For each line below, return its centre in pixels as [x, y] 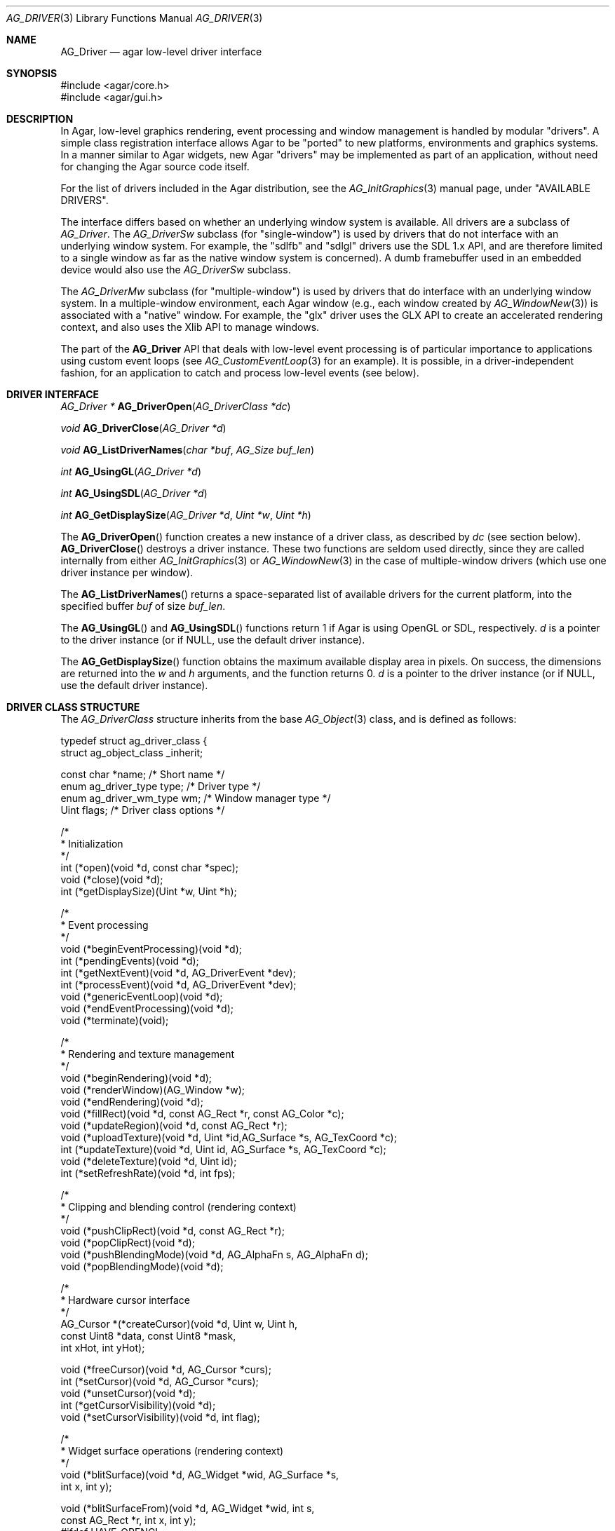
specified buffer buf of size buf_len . [143, 606]
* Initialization [92, 844]
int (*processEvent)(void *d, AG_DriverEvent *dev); [178, 985]
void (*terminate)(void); [115, 1020]
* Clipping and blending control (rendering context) [178, 1207]
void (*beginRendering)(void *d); [136, 1078]
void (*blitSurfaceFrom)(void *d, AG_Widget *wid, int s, [188, 1508]
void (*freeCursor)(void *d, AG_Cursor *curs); [166, 1369]
